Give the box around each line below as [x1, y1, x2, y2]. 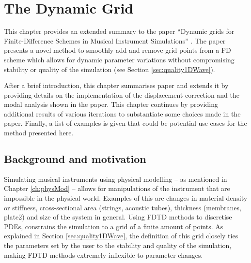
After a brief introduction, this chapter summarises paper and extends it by [4, 80, 229, 90]
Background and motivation [4, 151, 146, 166]
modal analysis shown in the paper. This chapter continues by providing [4, 99, 218, 109]
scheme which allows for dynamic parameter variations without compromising [4, 54, 235, 64]
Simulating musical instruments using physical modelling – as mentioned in [4, 174, 227, 184]
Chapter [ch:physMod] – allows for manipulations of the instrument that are [4, 183, 230, 193]
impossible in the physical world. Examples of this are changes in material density [4, 193, 248, 203]
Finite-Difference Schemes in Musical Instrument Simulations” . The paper [4, 35, 226, 45]
